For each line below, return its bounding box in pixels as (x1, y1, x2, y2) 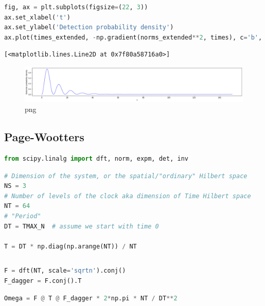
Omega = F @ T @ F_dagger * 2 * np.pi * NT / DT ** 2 (4, 294, 178, 302)
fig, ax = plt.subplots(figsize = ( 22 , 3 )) (4, 4, 148, 11)
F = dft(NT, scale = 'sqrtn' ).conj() (4, 267, 126, 275)
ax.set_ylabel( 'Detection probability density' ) (4, 24, 174, 31)
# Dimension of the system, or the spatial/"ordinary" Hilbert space (4, 172, 248, 180)
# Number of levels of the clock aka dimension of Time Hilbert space (4, 192, 251, 200)
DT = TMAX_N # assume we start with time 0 (4, 222, 159, 230)
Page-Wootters (4, 129, 84, 145)
